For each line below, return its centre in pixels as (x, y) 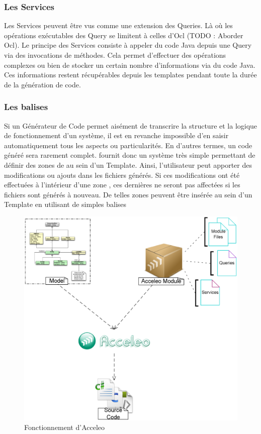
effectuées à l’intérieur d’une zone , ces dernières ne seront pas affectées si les (122, 185)
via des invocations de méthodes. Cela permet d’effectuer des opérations (115, 55)
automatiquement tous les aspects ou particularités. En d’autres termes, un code (128, 145)
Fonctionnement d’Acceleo (65, 427)
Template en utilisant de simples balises (65, 204)
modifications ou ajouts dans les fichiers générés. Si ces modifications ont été (122, 175)
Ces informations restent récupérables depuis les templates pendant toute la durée (130, 75)
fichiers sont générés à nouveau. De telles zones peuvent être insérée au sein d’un (128, 194)
